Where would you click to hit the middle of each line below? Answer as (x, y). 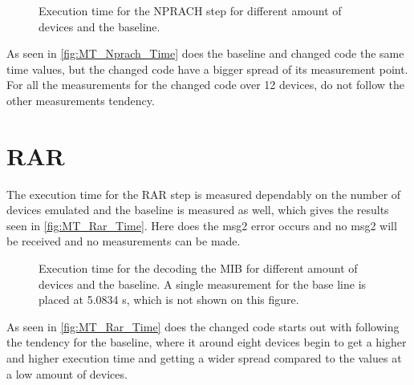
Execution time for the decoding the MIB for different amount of (198, 268)
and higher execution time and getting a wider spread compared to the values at (204, 358)
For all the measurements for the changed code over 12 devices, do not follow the (205, 85)
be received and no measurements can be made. (124, 241)
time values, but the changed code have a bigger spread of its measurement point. (207, 69)
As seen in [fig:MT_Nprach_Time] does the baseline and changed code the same (205, 53)
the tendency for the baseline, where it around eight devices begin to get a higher (207, 342)
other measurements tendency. (81, 100)
